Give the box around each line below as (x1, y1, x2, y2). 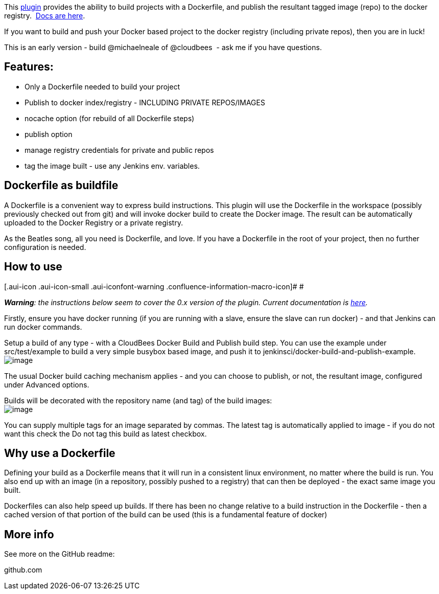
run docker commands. (4, 322, 82, 331)
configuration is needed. (4, 242, 86, 252)
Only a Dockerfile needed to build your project (25, 82, 180, 91)
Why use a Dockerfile (4, 446, 115, 460)
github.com (4, 565, 42, 575)
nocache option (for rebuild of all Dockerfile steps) (25, 113, 195, 123)
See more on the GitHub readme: (4, 550, 115, 559)
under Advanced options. (4, 380, 89, 389)
